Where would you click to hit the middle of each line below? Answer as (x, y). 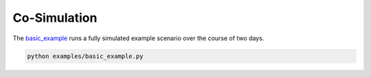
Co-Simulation (55, 18)
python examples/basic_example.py (85, 56)
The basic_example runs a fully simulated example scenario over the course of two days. (138, 38)
